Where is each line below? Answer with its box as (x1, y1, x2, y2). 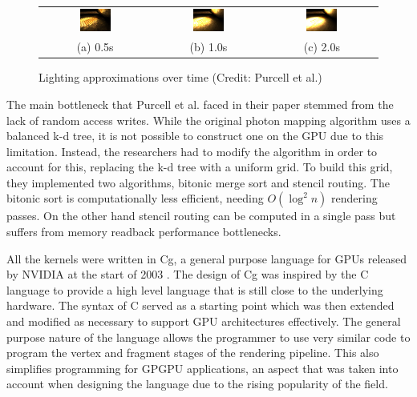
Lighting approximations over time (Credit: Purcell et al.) (38, 69, 322, 86)
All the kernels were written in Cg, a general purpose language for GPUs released (6, 250, 407, 267)
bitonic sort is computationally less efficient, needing (6, 190, 264, 207)
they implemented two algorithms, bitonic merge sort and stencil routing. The (6, 174, 390, 190)
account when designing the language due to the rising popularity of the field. (6, 375, 388, 392)
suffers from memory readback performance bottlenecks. (6, 223, 281, 240)
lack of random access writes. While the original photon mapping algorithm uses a (6, 111, 411, 128)
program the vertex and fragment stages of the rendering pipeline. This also (6, 344, 379, 361)
